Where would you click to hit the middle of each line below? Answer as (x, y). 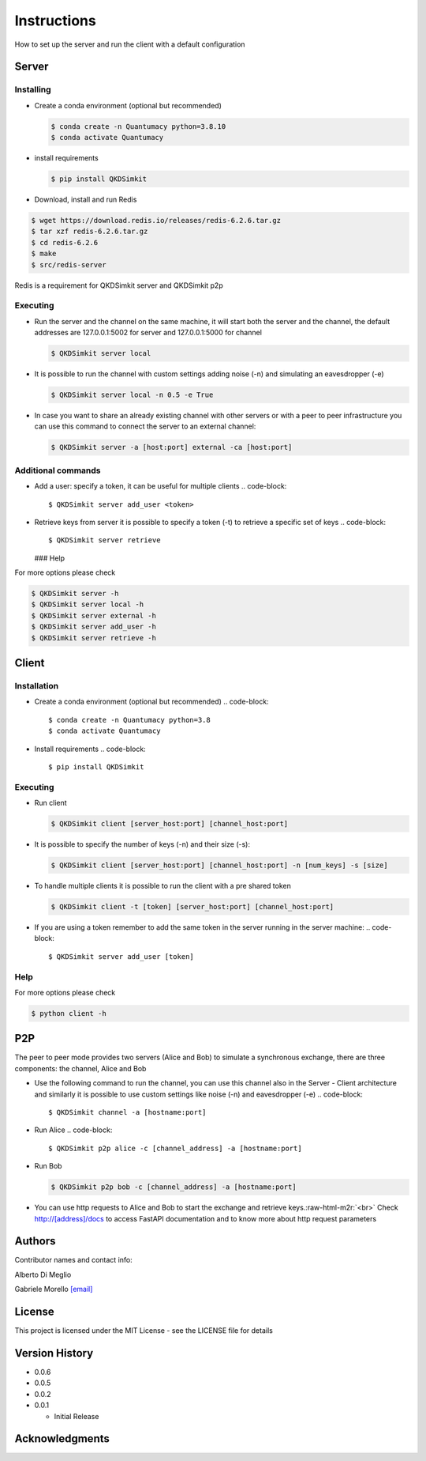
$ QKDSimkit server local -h (88, 604)
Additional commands (58, 470)
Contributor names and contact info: (74, 1260)
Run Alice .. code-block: (73, 1130)
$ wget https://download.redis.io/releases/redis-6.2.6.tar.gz (156, 221)
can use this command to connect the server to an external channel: (145, 426)
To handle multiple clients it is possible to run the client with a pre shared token (163, 886)
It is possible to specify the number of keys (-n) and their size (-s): (142, 844)
